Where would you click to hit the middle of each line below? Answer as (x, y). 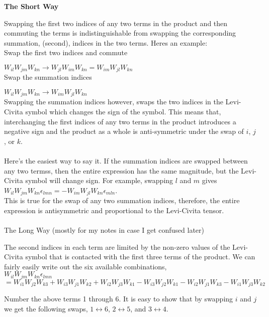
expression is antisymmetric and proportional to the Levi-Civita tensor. (114, 210)
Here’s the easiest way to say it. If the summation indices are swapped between (126, 161)
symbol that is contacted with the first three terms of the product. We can (140, 257)
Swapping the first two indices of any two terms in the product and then (116, 23)
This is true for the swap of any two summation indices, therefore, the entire (122, 200)
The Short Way (31, 6)
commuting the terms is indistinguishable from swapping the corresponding (120, 33)
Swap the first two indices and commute (66, 52)
